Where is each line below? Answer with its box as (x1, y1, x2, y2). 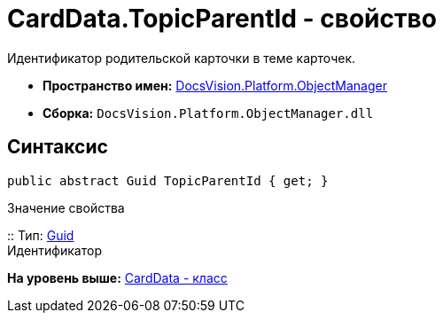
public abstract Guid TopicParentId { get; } (7, 173, 329, 188)
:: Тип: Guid (7, 227, 74, 243)
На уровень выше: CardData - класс (7, 269, 228, 285)
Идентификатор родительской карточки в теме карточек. (7, 50, 355, 66)
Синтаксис (7, 136, 108, 159)
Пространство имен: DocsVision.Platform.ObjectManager (43, 77, 387, 93)
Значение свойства (7, 199, 125, 215)
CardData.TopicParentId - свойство (7, 4, 437, 34)
